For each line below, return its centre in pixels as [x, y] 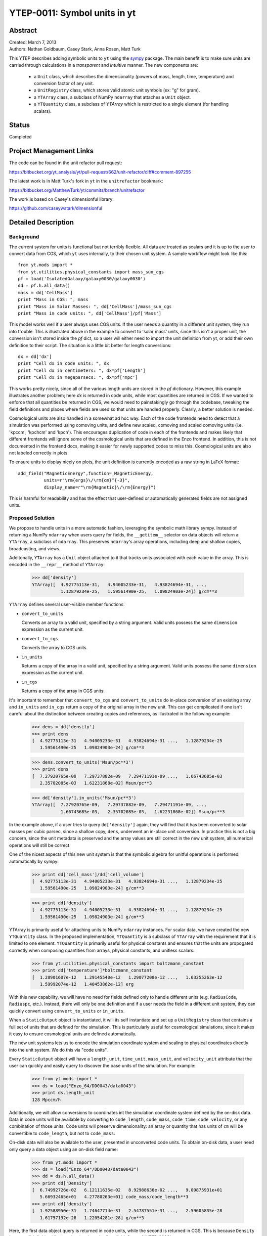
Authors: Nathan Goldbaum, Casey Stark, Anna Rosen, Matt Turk [75, 49]
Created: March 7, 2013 [33, 43]
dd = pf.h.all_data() [44, 286]
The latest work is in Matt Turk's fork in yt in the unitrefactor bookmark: [86, 181]
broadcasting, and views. [35, 548]
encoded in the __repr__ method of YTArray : [57, 565]
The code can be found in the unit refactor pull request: [66, 163]
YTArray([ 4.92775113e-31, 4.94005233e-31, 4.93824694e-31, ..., [119, 584]
